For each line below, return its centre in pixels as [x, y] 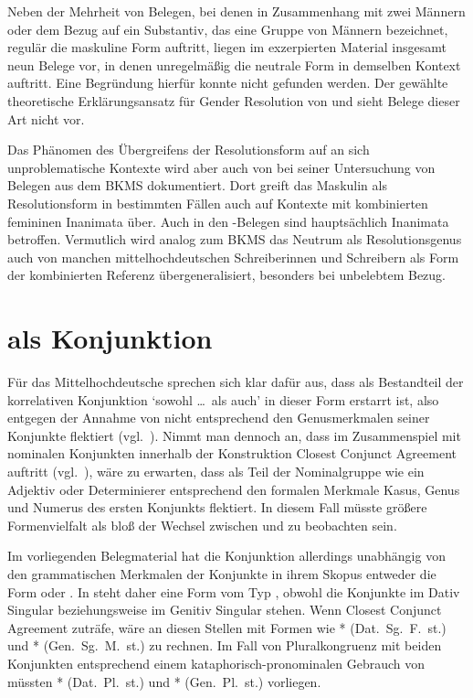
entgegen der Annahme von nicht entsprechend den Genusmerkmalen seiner [219, 418]
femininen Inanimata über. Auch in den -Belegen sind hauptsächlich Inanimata [228, 221]
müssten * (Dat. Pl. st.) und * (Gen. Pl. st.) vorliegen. [164, 681]
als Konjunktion [110, 338]
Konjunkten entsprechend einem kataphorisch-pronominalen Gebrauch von [216, 663]
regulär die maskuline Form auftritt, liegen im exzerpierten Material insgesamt [227, 47]
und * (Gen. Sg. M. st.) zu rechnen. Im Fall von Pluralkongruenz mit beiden [225, 645]
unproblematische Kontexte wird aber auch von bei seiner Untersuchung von [221, 167]
